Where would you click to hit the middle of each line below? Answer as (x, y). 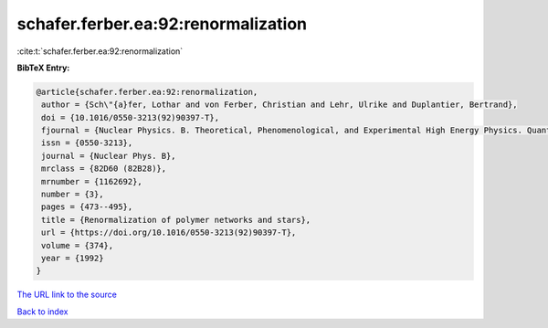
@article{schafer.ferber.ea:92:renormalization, (147, 92)
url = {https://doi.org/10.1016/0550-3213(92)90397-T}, (169, 233)
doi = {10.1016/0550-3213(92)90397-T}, (130, 117)
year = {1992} (73, 258)
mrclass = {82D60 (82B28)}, (104, 169)
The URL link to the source (67, 295)
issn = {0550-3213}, (87, 143)
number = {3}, (73, 195)
